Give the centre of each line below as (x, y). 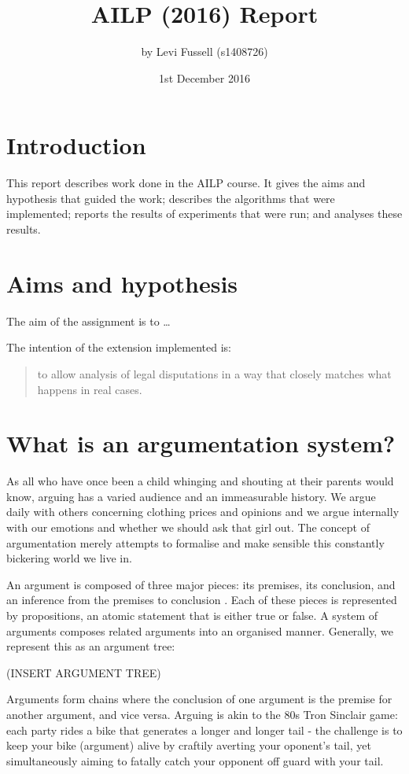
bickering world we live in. (69, 558)
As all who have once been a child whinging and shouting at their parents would (200, 481)
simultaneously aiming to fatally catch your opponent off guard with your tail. (195, 760)
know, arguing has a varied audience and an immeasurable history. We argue (191, 496)
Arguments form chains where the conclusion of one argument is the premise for (199, 699)
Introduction (76, 145)
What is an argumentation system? (201, 443)
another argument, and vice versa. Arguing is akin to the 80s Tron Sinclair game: (202, 714)
